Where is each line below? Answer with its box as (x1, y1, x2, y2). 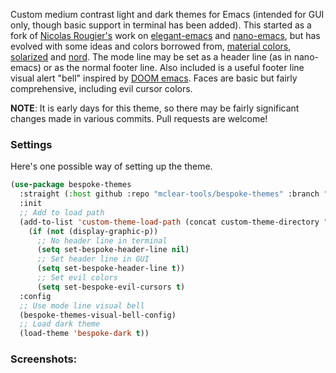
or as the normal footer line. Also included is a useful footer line (43, 62, 305, 73)
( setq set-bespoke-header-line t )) (36, 264, 186, 274)
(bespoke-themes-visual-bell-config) (19, 310, 177, 320)
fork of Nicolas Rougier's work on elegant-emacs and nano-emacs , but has (10, 30, 321, 41)
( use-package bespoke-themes (10, 180, 132, 190)
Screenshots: (10, 352, 78, 366)
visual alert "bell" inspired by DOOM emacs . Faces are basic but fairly (10, 72, 298, 84)
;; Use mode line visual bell (19, 300, 145, 311)
